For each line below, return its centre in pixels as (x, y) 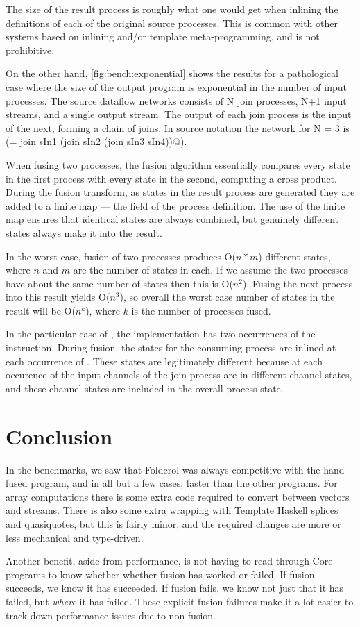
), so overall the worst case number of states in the (227, 297)
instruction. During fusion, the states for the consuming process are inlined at (171, 348)
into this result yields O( (58, 297)
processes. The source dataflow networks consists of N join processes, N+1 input (176, 100)
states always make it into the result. (84, 232)
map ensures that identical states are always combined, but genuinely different (172, 219)
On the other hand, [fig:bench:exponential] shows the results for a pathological (172, 73)
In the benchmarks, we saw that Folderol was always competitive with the (163, 469)
